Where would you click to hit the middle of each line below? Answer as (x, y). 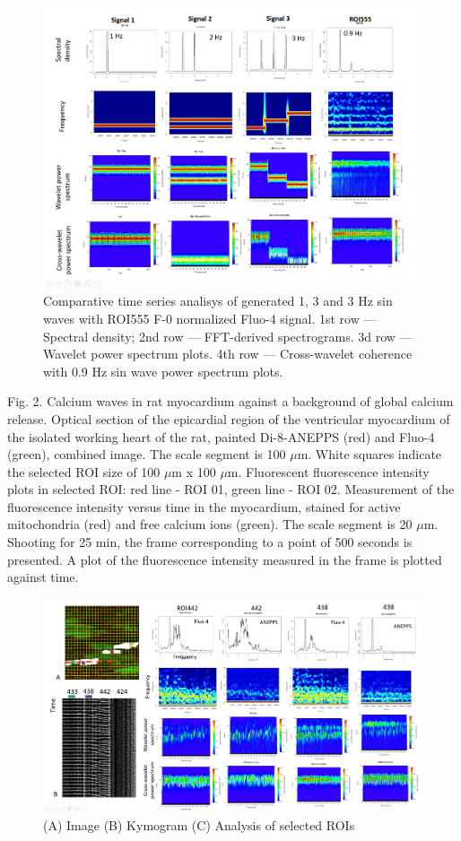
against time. (43, 577)
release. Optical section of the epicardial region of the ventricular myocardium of (229, 418)
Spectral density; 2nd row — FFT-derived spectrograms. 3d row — (228, 336)
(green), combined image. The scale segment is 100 (147, 454)
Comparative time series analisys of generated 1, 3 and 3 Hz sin (218, 301)
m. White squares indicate (370, 454)
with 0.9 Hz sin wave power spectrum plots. (163, 371)
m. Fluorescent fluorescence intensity (328, 471)
